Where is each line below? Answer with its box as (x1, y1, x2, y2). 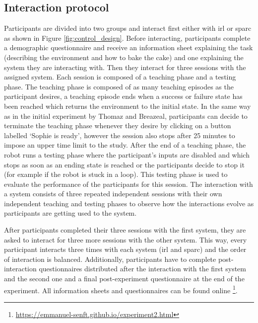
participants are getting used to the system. (4, 208, 137, 218)
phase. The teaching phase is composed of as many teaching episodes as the (4, 81, 234, 91)
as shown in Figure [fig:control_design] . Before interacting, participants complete (4, 32, 251, 43)
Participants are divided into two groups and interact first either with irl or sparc (4, 23, 252, 33)
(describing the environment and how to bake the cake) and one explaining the (4, 52, 244, 62)
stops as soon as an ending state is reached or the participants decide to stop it (4, 159, 245, 169)
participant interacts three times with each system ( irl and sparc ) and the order (4, 244, 247, 254)
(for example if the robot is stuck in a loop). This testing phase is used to (4, 169, 228, 179)
